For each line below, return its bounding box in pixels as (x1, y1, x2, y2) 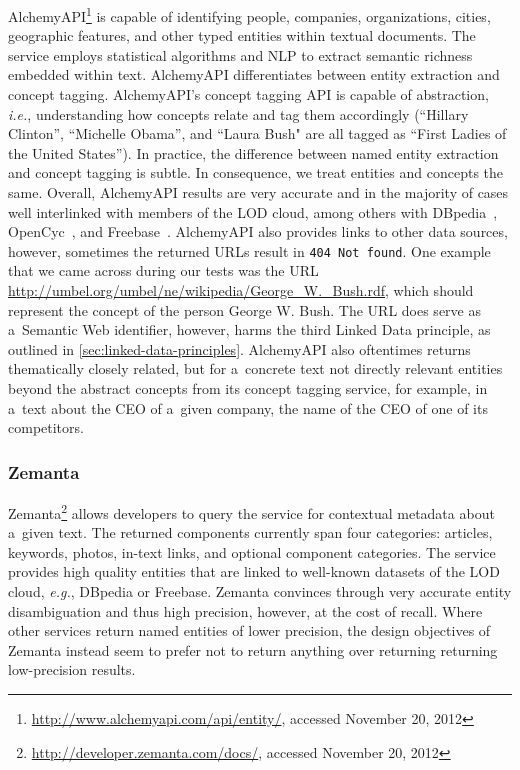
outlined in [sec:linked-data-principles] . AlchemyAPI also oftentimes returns (8, 338, 471, 359)
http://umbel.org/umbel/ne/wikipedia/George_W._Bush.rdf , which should (8, 280, 474, 301)
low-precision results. (8, 659, 136, 680)
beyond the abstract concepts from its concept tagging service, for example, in (8, 378, 488, 398)
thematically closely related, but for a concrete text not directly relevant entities (8, 358, 503, 379)
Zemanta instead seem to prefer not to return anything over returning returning (8, 639, 498, 660)
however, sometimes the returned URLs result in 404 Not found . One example (8, 240, 491, 261)
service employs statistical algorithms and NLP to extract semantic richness (8, 44, 473, 65)
